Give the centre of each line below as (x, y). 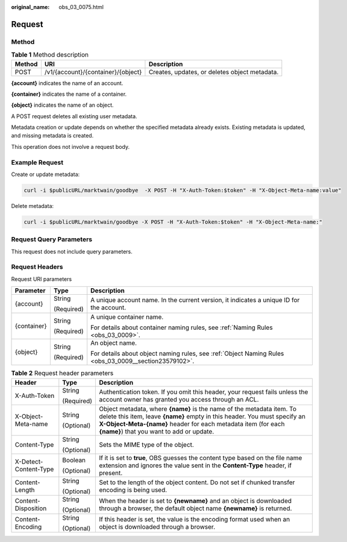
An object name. (114, 343)
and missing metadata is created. (52, 136)
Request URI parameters (42, 279)
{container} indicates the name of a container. (69, 94)
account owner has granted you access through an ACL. (179, 399)
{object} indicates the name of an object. (62, 105)
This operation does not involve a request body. (70, 147)
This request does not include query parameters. (72, 251)
